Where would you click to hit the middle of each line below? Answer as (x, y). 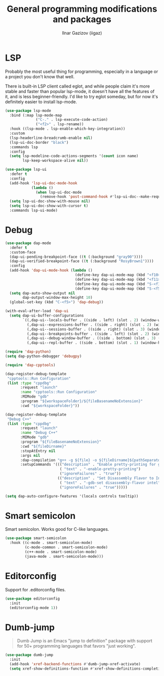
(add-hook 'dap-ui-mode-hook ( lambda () (51, 270)
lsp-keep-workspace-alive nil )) (56, 161)
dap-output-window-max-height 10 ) (58, 298)
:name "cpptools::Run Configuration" (59, 392)
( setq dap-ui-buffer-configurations (47, 315)
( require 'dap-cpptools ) (30, 365)
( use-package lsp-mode (28, 111)
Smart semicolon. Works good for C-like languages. (57, 529)
